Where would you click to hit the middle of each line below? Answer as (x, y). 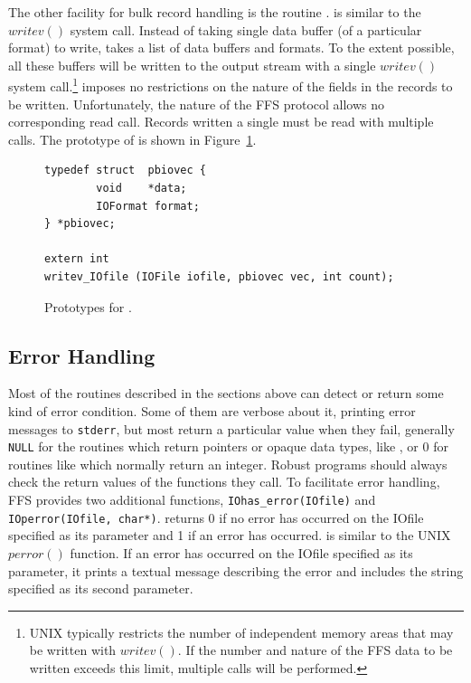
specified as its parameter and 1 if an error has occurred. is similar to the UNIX (230, 535)
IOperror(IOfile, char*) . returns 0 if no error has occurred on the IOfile (216, 517)
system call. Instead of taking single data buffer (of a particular (246, 29)
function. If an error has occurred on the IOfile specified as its (241, 552)
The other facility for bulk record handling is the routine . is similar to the (215, 12)
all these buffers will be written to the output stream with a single (192, 65)
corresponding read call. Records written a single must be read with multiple (221, 122)
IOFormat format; (148, 206)
